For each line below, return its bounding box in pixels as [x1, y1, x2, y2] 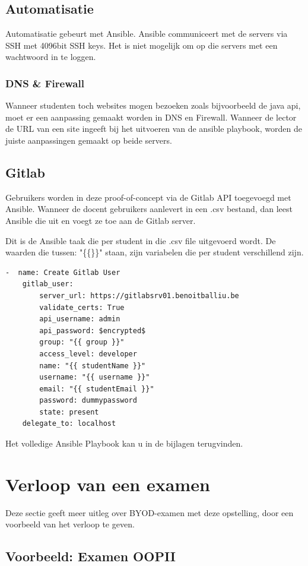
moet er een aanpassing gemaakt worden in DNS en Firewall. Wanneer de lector [5, 110, 297, 123]
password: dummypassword [39, 396, 137, 405]
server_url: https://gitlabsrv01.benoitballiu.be [39, 291, 239, 300]
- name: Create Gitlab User [5, 268, 120, 277]
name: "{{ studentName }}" [39, 361, 146, 370]
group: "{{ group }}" [39, 338, 125, 347]
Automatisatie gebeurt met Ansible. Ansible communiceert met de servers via [5, 27, 288, 40]
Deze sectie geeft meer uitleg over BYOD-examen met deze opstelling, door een [5, 506, 294, 518]
